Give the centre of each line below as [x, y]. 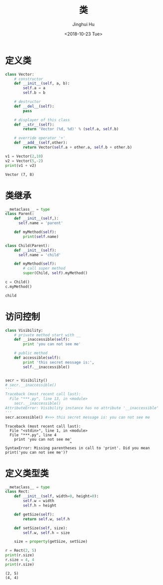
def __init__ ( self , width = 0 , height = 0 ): [56, 496]
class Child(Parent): [28, 246]
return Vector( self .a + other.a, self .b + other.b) [78, 147]
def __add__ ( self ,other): [41, 143]
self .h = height [40, 506]
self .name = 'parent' [41, 223]
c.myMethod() [19, 287]
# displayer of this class [42, 120]
